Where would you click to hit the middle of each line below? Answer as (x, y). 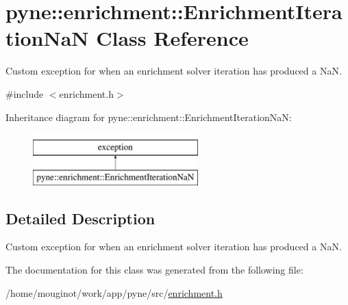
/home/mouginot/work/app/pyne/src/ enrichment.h (114, 292)
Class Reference (172, 38)
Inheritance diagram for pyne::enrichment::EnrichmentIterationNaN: (149, 117)
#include (25, 93)
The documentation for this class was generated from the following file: (154, 270)
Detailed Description (80, 218)
